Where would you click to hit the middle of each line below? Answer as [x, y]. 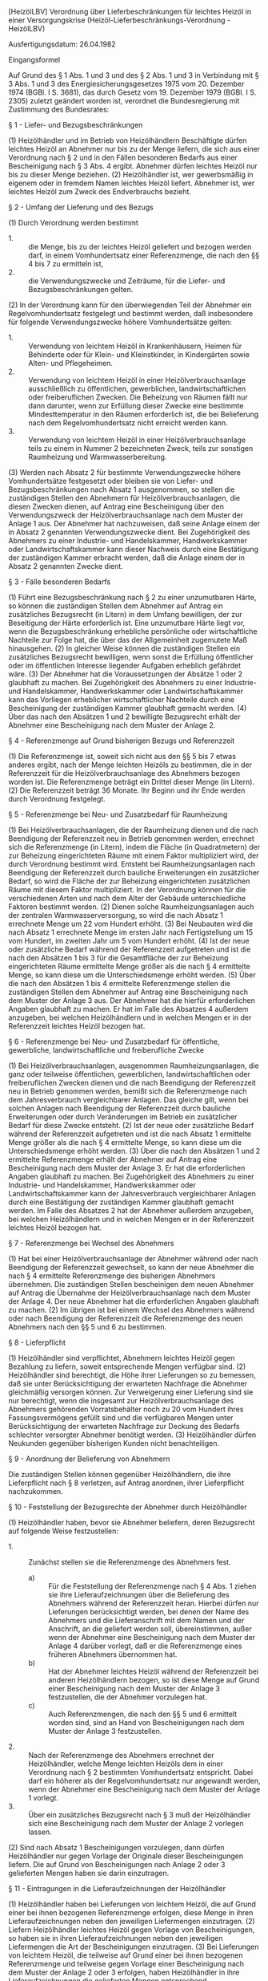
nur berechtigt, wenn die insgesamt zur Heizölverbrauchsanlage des [121, 1401]
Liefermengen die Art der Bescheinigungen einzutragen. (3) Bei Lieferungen [134, 1946]
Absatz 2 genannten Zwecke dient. [66, 566]
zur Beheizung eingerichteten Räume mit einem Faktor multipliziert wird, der [134, 855]
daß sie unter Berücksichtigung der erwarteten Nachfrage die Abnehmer [128, 1384]
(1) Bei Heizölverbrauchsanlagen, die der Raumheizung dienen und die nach [133, 830]
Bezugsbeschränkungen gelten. [81, 289]
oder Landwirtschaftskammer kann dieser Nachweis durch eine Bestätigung [133, 549]
